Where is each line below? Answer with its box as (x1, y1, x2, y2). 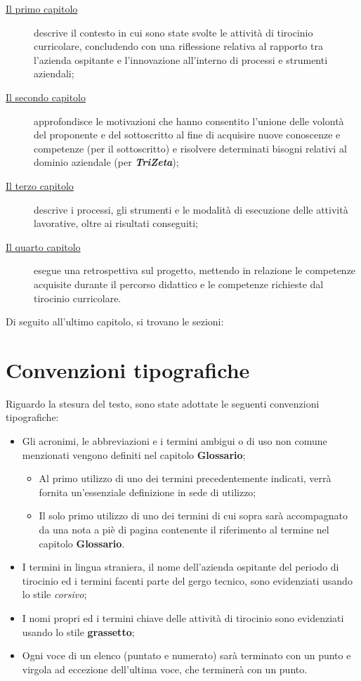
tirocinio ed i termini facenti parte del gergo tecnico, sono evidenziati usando (22, 573, 353, 588)
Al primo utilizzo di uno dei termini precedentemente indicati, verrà (39, 471, 332, 486)
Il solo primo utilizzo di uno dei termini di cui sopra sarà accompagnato (39, 508, 348, 523)
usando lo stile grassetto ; (22, 624, 135, 639)
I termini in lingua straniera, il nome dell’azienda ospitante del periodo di (22, 559, 339, 574)
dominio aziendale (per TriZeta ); (34, 155, 179, 169)
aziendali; (34, 66, 74, 81)
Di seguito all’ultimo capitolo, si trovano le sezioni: (6, 314, 224, 329)
